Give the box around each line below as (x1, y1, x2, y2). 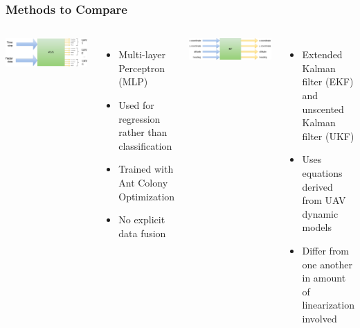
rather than (118, 125, 168, 139)
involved (302, 311, 337, 325)
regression (118, 111, 161, 126)
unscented (302, 101, 344, 116)
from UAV (302, 193, 346, 207)
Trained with (118, 162, 174, 176)
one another (302, 257, 352, 271)
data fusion (118, 225, 166, 240)
